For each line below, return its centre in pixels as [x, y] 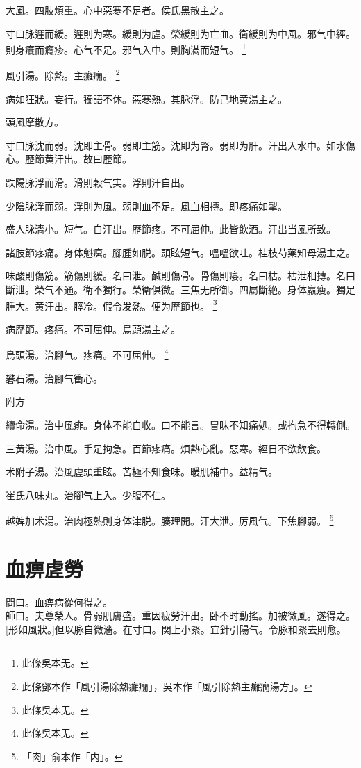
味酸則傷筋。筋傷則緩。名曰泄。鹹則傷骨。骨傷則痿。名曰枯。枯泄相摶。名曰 [180, 276]
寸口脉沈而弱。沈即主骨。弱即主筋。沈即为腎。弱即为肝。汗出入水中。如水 [176, 145]
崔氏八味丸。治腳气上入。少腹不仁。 [88, 495]
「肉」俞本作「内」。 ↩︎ [72, 756]
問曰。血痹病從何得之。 [59, 602]
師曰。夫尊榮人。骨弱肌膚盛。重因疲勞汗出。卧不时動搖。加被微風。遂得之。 [180, 615]
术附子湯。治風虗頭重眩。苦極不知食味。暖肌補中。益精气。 [142, 472]
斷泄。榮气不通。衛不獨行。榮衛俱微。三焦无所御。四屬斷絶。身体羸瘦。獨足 [180, 289]
